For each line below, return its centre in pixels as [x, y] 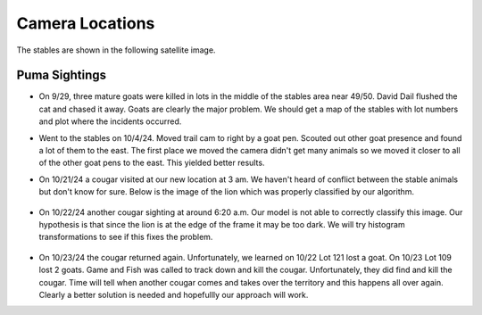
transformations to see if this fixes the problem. [126, 237]
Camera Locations [86, 23]
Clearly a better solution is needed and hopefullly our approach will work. [174, 294]
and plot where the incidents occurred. [110, 121]
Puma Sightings [62, 75]
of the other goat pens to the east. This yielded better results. [152, 163]
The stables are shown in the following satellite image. [116, 50]
